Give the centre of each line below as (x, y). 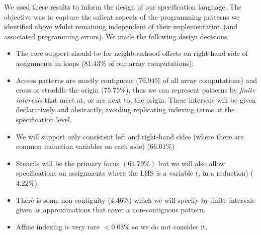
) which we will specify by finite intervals (192, 200)
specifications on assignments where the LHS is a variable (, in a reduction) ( (135, 173)
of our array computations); (151, 63)
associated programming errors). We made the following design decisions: (117, 36)
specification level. (44, 119)
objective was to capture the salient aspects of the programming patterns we (122, 16)
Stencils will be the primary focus (68, 163)
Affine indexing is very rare (58, 226)
